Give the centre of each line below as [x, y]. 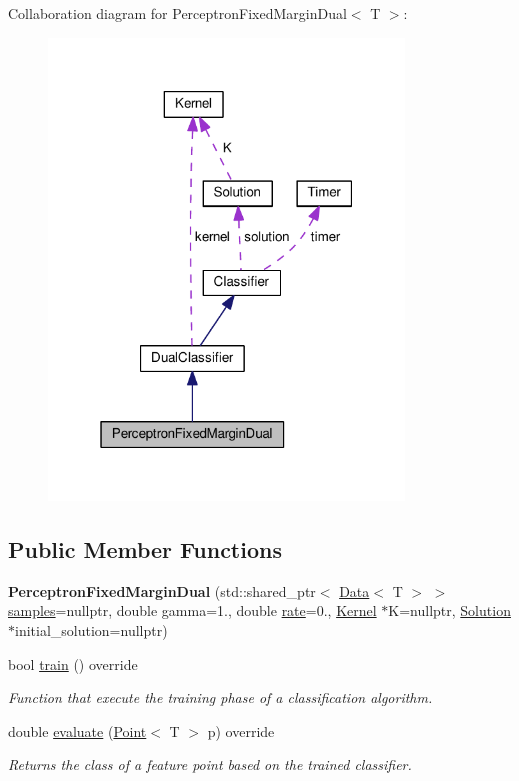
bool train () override [73, 663]
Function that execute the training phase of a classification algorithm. [220, 697]
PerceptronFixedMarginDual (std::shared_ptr [162, 590]
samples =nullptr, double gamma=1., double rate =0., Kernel [192, 610]
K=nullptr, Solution [449, 610]
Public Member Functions [145, 549]
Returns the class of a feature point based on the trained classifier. [210, 764]
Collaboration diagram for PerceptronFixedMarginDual [177, 13]
